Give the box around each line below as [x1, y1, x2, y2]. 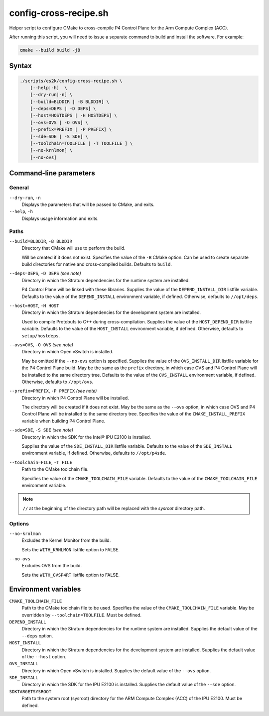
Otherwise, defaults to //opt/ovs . [21, 379, 94, 385]
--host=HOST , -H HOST [9, 303, 59, 308]
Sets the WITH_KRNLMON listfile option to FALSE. [21, 546, 120, 552]
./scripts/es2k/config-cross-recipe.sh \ [19, 78, 123, 84]
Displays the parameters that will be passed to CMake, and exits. [21, 202, 154, 207]
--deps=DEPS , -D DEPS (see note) [9, 270, 82, 276]
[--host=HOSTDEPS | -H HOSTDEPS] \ [30, 112, 117, 118]
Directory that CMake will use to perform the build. [21, 245, 126, 251]
